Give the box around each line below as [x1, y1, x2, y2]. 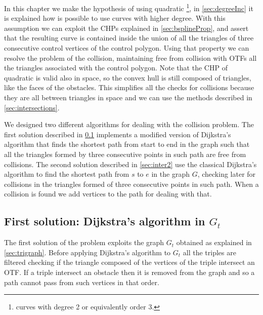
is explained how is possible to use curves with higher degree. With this [4, 13, 226, 23]
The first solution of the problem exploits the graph [4, 237, 164, 248]
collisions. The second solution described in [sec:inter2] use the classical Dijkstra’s [4, 159, 257, 169]
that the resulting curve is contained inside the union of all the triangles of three [4, 32, 254, 43]
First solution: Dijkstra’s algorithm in [4, 213, 205, 229]
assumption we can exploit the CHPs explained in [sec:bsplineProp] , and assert [4, 22, 249, 33]
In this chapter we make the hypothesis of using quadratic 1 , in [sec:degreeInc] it [4, 2, 253, 13]
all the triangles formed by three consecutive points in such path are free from [4, 148, 246, 159]
